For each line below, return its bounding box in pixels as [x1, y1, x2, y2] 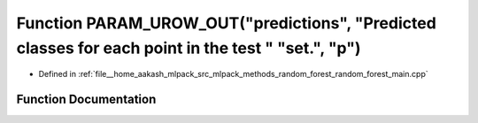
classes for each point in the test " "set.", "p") [16, 38, 361, 58]
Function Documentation [16, 92, 157, 107]
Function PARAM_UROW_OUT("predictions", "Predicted [16, 13, 437, 33]
